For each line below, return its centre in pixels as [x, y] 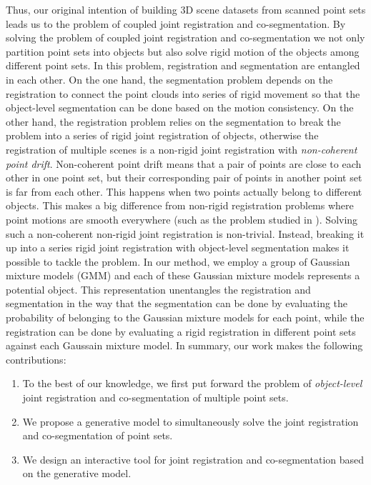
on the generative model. [77, 473]
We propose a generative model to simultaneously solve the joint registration [191, 421]
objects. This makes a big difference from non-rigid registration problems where [180, 205]
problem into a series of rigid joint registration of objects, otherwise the [162, 135]
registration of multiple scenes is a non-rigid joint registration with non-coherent [182, 149]
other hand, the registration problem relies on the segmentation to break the [173, 121]
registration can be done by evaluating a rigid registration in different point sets [181, 331]
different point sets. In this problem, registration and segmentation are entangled [183, 65]
